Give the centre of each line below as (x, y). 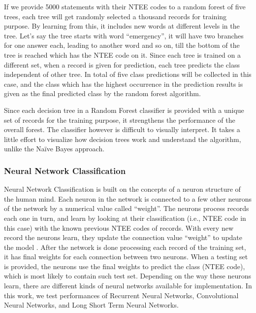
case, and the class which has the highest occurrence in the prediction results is (124, 84)
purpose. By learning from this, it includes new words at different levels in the (122, 26)
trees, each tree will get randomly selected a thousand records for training (115, 16)
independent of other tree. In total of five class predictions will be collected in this (128, 74)
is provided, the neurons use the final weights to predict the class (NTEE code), (125, 266)
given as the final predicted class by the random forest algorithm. (102, 93)
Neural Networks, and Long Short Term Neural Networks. (91, 305)
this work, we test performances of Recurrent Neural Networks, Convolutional (121, 295)
